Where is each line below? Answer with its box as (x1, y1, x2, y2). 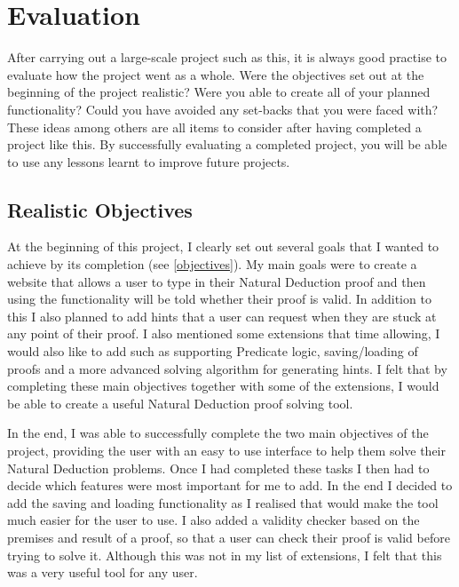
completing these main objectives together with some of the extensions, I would (7, 377, 439, 395)
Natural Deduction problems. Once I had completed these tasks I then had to (7, 458, 430, 477)
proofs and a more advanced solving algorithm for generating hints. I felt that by (7, 359, 447, 377)
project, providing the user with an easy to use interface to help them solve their (7, 441, 446, 460)
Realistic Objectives (7, 195, 193, 223)
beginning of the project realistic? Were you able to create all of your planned (7, 83, 431, 101)
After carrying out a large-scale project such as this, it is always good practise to (7, 48, 447, 67)
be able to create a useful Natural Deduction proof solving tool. (7, 393, 353, 412)
